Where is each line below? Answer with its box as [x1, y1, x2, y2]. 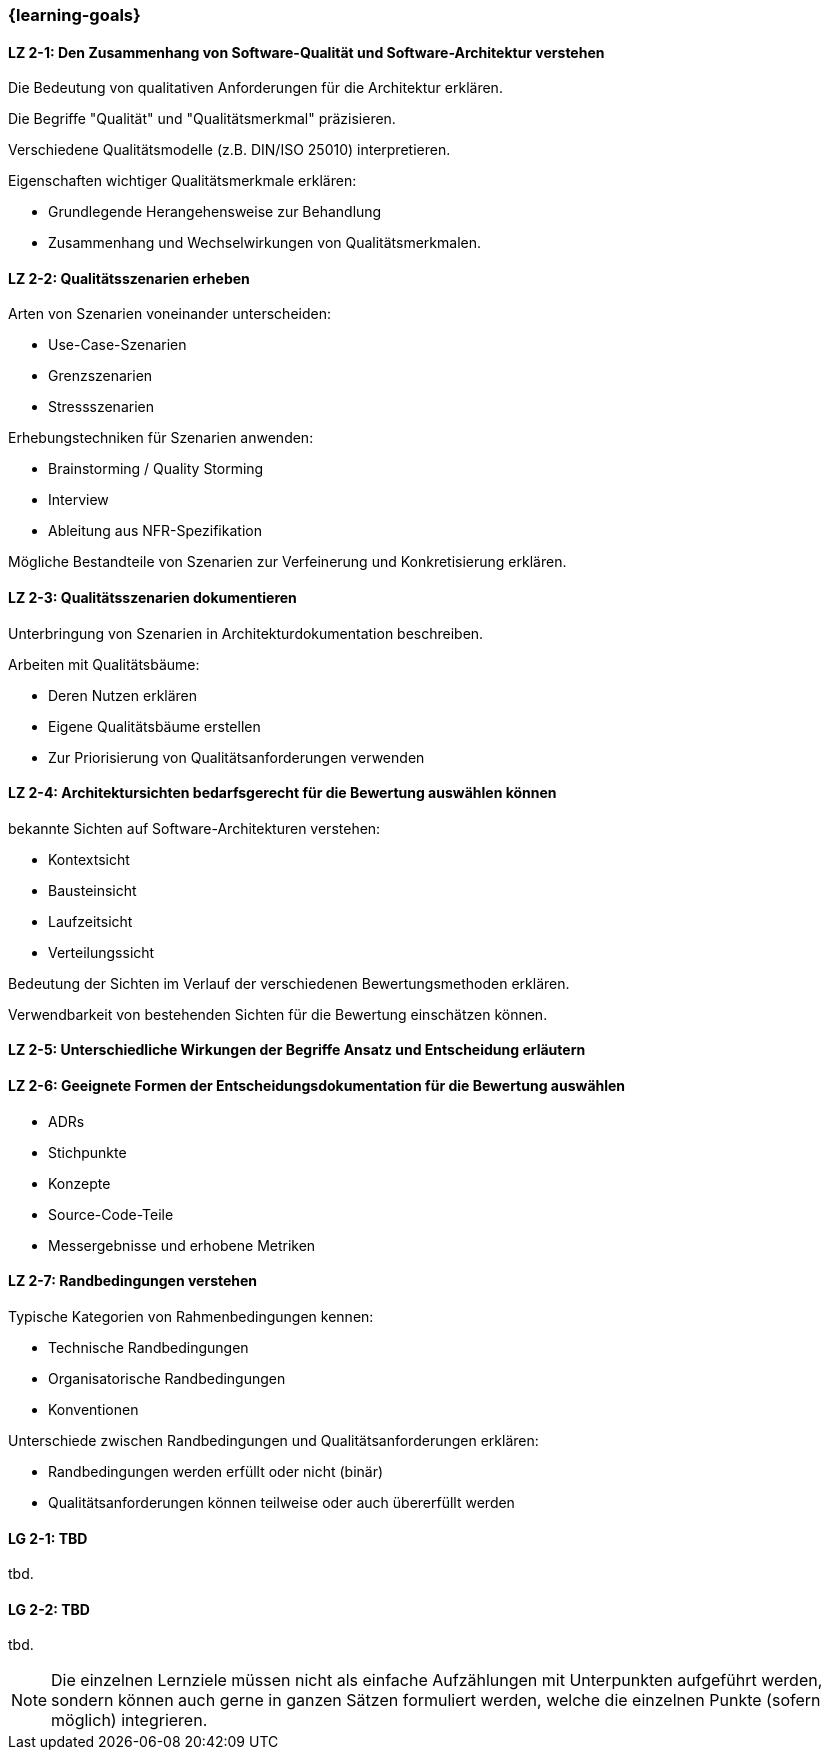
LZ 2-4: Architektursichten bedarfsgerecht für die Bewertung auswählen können [8, 784, 557, 802]
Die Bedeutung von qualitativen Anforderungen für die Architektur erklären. [8, 79, 503, 97]
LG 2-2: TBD [8, 1600, 90, 1618]
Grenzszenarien [48, 367, 153, 385]
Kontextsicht [48, 850, 130, 868]
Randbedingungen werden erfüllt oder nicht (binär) [48, 1462, 384, 1480]
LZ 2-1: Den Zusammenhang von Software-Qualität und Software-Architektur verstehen [8, 43, 605, 61]
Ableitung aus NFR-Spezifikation [48, 522, 262, 540]
